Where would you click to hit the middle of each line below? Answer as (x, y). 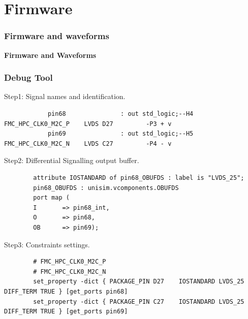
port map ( (51, 198)
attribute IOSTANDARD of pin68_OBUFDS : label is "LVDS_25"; (139, 178)
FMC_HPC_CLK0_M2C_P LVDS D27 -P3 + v (88, 124)
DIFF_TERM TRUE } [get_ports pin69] (66, 312)
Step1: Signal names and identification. (65, 96)
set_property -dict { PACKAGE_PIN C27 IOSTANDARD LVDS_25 (139, 301)
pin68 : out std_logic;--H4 (120, 114)
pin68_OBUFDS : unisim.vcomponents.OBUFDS (106, 188)
